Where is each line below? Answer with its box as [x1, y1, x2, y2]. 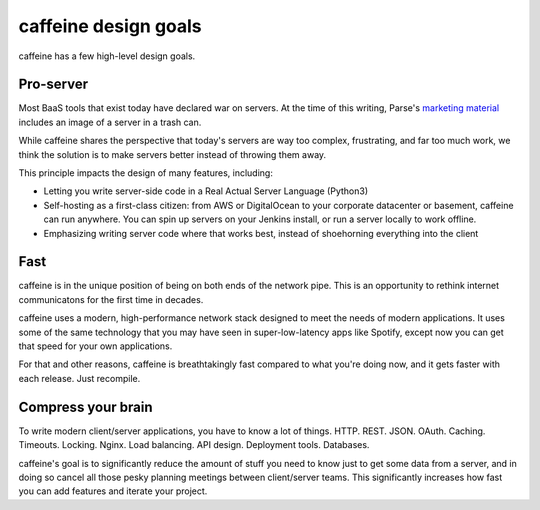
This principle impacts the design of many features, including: [18, 167, 274, 179]
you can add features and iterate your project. [18, 485, 208, 497]
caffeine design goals [18, 15, 202, 37]
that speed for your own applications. [18, 340, 173, 352]
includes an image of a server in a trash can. [18, 116, 202, 128]
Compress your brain [18, 398, 154, 415]
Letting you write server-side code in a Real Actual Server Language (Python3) [43, 185, 369, 197]
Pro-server [18, 76, 89, 93]
